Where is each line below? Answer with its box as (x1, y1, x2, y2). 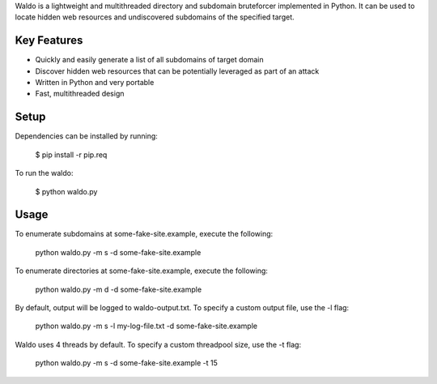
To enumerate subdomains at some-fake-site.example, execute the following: (15, 229, 274, 239)
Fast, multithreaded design (35, 89, 125, 99)
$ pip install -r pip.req (35, 150, 108, 160)
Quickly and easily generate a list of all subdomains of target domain (35, 55, 265, 65)
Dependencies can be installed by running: (15, 131, 158, 141)
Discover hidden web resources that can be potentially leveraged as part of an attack (35, 66, 320, 76)
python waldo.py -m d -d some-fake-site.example (35, 284, 202, 294)
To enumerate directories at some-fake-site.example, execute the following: (15, 266, 269, 275)
